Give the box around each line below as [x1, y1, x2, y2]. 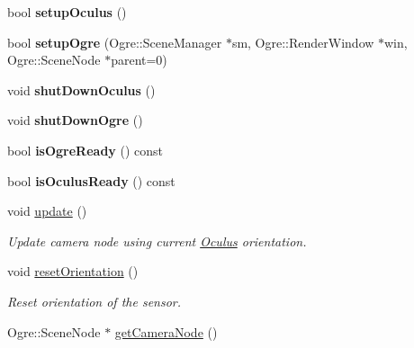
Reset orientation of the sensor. [7, 291, 182, 310]
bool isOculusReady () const [7, 171, 175, 190]
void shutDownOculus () [7, 80, 156, 99]
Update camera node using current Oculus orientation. [7, 231, 307, 250]
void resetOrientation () [7, 262, 139, 281]
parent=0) [111, 50, 167, 69]
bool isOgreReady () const [7, 140, 164, 159]
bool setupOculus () [7, 3, 127, 21]
